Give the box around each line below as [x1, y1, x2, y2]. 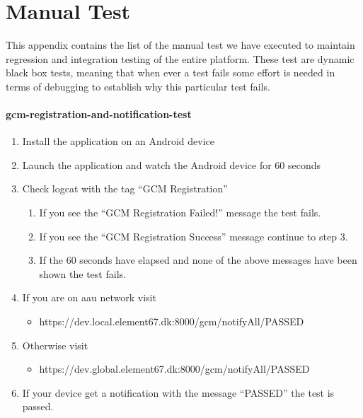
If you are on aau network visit [22, 290, 156, 305]
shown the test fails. [39, 266, 126, 281]
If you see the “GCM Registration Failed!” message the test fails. [39, 205, 321, 220]
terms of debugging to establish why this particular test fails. [6, 79, 270, 93]
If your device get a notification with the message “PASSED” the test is [22, 385, 335, 400]
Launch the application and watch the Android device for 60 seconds [22, 157, 321, 172]
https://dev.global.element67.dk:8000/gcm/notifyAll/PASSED [39, 361, 310, 376]
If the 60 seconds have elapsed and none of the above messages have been [39, 252, 357, 267]
